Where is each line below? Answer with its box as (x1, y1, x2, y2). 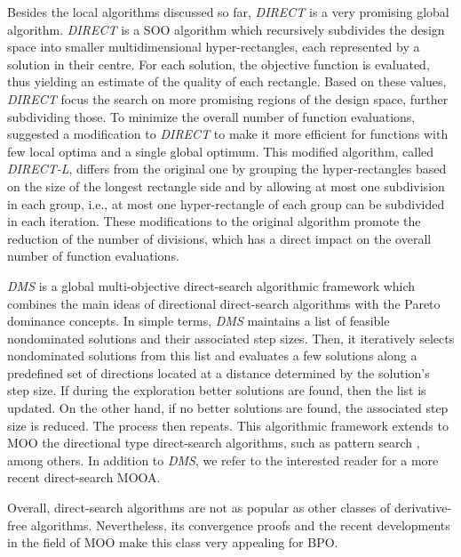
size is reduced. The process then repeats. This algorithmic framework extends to (7, 416, 449, 434)
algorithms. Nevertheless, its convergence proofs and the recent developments (30, 515, 450, 534)
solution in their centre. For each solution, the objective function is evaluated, (7, 54, 430, 73)
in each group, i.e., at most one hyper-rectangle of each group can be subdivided (7, 194, 445, 213)
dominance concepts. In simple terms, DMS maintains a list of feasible (7, 311, 390, 330)
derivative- (393, 498, 452, 517)
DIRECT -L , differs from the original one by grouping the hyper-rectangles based (7, 159, 447, 178)
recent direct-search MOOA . (7, 468, 161, 487)
